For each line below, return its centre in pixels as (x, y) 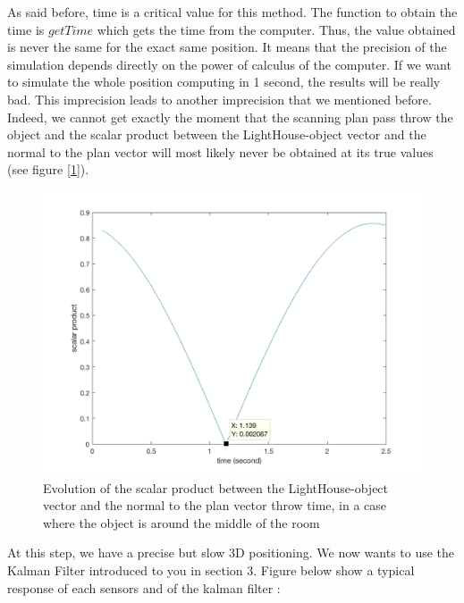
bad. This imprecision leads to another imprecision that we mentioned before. (219, 99)
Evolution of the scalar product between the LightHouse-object (216, 487)
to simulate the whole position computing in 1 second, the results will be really (224, 82)
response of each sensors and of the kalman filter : (144, 587)
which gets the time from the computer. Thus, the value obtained (276, 29)
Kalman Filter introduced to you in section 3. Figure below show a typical (211, 569)
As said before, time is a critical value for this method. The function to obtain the (232, 12)
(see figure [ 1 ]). (48, 169)
